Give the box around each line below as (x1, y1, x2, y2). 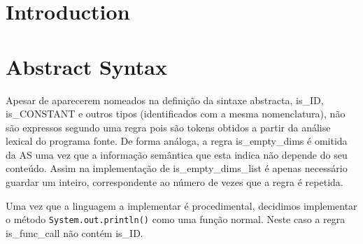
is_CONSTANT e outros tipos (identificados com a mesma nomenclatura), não (6, 106, 346, 121)
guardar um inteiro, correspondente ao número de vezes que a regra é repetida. (6, 175, 343, 189)
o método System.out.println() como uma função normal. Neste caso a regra (6, 212, 346, 227)
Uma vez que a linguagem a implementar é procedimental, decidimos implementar (6, 198, 357, 213)
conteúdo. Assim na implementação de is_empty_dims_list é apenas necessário (6, 161, 348, 175)
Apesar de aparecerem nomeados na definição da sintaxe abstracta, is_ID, (6, 92, 324, 107)
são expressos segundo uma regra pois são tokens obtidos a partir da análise (6, 120, 331, 134)
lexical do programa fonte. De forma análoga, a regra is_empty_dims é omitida (6, 134, 348, 148)
